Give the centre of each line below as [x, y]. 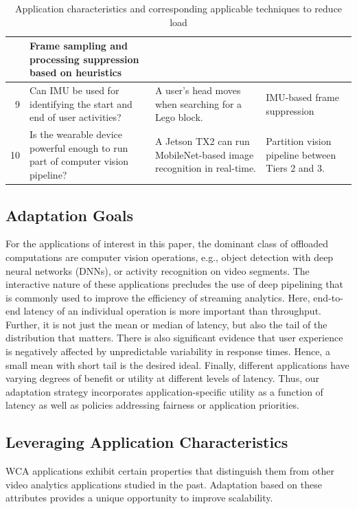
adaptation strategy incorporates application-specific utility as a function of [164, 391]
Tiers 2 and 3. [295, 168]
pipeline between [301, 154]
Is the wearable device [76, 134]
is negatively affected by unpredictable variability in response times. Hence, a [168, 351]
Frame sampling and [79, 46]
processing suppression [84, 59]
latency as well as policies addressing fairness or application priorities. [152, 405]
